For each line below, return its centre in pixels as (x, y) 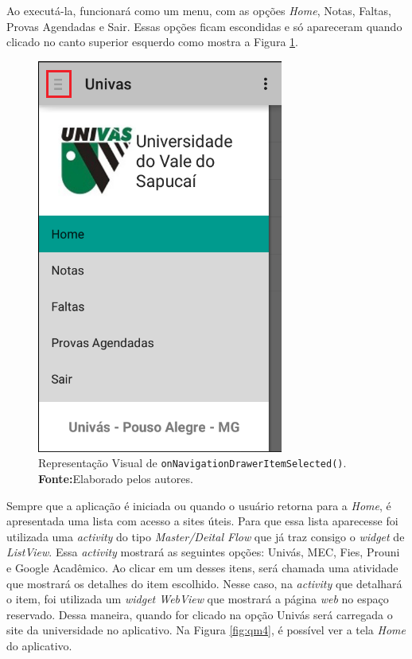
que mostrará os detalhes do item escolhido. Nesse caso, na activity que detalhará (204, 583)
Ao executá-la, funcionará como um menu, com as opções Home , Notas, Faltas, (199, 10)
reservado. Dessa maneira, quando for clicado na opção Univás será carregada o (200, 614)
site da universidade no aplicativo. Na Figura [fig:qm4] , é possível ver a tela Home (206, 630)
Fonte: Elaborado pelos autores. (116, 479)
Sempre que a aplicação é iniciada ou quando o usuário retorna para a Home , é (199, 505)
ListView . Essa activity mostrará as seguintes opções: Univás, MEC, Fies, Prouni (203, 552)
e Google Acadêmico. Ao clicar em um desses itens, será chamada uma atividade (202, 567)
